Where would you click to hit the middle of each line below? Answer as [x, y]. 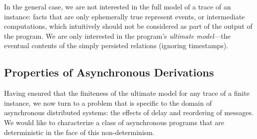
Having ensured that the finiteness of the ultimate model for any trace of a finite [127, 93]
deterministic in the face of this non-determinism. [79, 132]
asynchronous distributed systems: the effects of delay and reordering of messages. [129, 112]
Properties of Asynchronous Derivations [109, 72]
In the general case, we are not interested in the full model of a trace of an [118, 6]
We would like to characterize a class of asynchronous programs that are [114, 122]
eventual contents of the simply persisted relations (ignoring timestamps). [116, 45]
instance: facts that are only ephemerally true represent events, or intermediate [125, 16]
